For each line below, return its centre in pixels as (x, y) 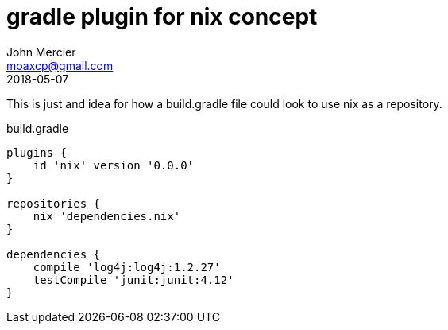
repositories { (54, 203)
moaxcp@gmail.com (60, 65)
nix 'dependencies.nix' (107, 216)
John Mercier (41, 52)
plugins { (37, 152)
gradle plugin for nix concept (162, 17)
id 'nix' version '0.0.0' (114, 165)
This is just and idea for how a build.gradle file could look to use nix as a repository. (224, 103)
